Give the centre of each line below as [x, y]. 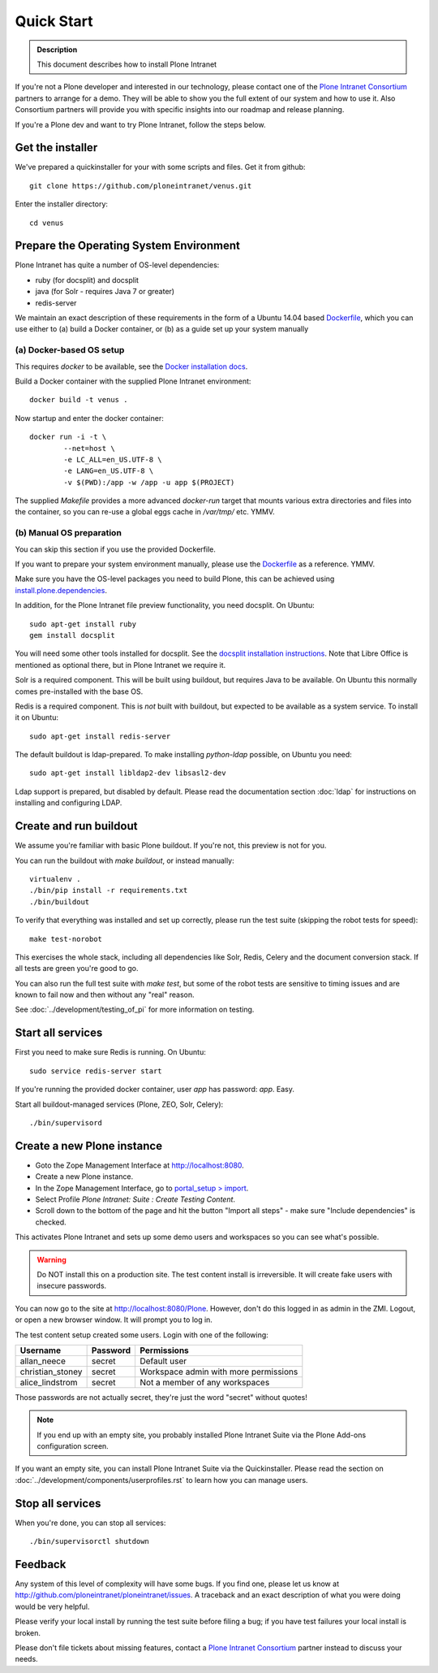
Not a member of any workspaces [204, 1382]
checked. [51, 1222]
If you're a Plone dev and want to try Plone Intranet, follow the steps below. [140, 124]
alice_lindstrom [49, 1382]
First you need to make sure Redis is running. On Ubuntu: [110, 1052]
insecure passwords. [72, 1286]
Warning [52, 1259]
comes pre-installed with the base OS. [79, 691]
